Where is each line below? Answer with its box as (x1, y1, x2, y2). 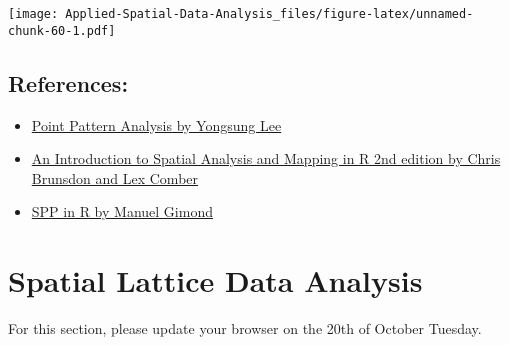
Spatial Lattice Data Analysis (8, 260, 423, 301)
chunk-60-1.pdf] (8, 23, 116, 38)
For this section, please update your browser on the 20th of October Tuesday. (8, 318, 482, 339)
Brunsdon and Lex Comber (31, 167, 199, 188)
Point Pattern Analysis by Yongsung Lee (31, 114, 282, 135)
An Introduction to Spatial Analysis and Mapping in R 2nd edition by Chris (31, 148, 501, 169)
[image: (8, 7, 59, 21)
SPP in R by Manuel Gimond (31, 201, 213, 222)
